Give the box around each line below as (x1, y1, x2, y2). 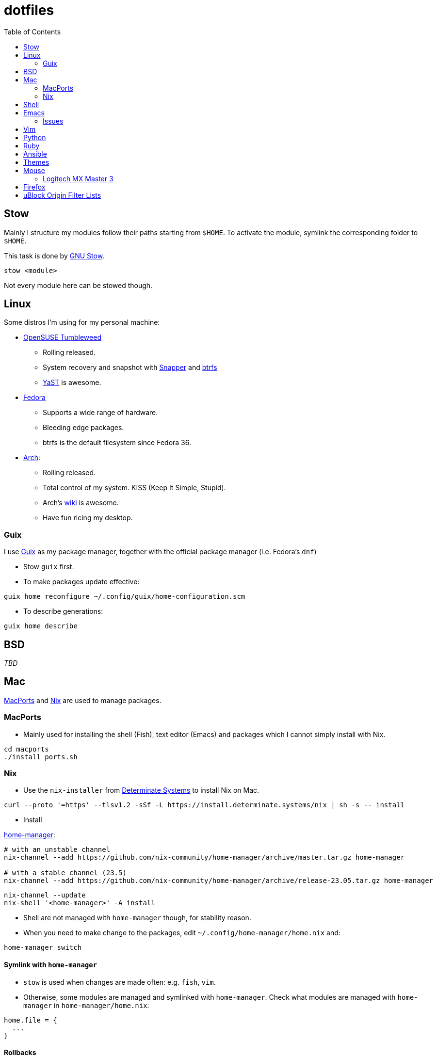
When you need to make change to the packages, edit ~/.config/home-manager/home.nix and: (23, 929, 340, 937)
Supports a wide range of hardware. (43, 408, 158, 417)
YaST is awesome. (43, 378, 101, 387)
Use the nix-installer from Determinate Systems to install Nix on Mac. (23, 786, 259, 795)
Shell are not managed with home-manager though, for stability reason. (23, 913, 251, 922)
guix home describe (4, 622, 78, 630)
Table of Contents (4, 27, 61, 36)
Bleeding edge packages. (43, 423, 124, 432)
